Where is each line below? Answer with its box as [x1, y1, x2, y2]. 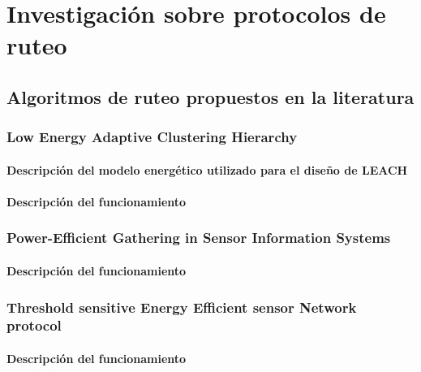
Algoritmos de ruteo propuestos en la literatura [6, 84, 415, 109]
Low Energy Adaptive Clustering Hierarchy [6, 127, 298, 147]
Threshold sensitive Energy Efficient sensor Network [6, 296, 357, 317]
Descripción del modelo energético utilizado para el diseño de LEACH [6, 161, 408, 178]
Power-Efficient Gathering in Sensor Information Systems [6, 227, 391, 248]
